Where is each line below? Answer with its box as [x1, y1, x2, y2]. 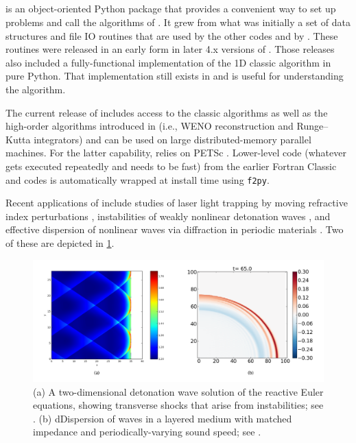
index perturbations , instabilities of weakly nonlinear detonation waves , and [5, 208, 331, 223]
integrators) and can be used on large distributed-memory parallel [34, 132, 311, 146]
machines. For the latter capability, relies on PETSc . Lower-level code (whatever [5, 145, 346, 160]
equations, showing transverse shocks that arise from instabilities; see [33, 398, 324, 412]
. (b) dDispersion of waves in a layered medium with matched [33, 411, 292, 425]
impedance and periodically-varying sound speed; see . [33, 424, 261, 439]
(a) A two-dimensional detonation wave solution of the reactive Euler [33, 384, 324, 398]
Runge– [296, 119, 329, 133]
